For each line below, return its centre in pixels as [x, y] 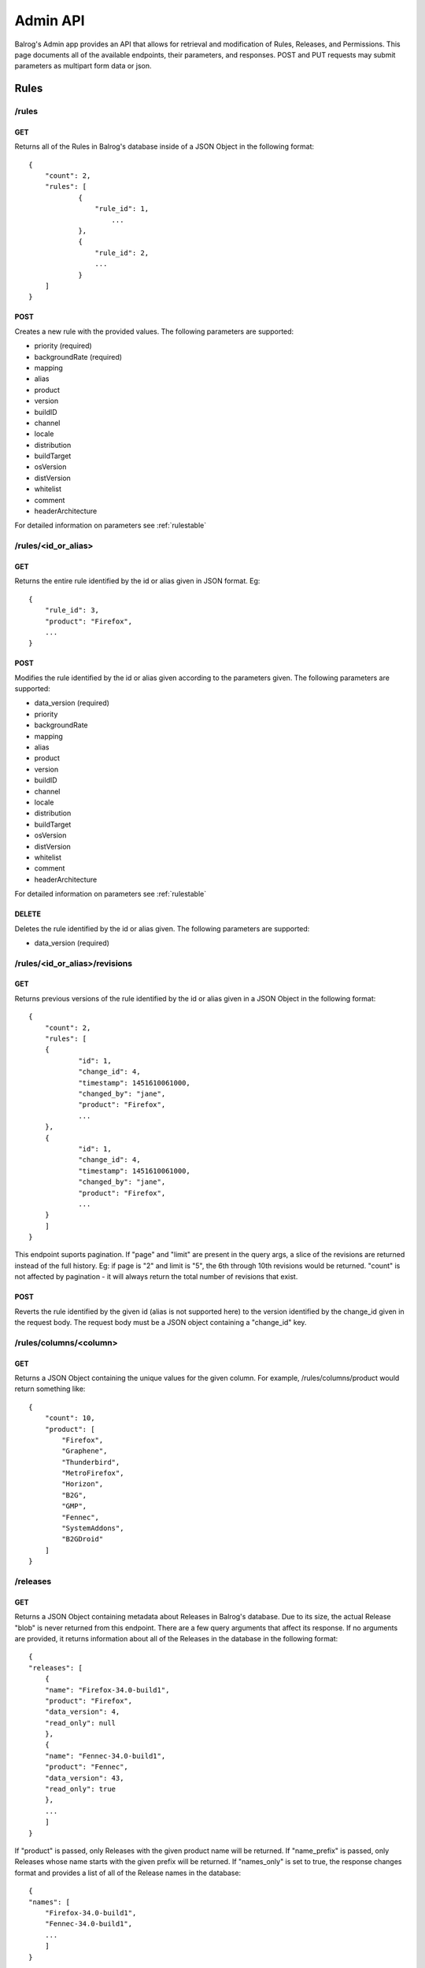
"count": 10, [70, 1418]
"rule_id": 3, [72, 610]
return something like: [50, 1389]
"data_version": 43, [84, 1778]
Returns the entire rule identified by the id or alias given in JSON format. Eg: [137, 581]
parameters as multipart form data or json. [83, 66]
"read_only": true [80, 1789]
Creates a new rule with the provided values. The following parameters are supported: [154, 331]
